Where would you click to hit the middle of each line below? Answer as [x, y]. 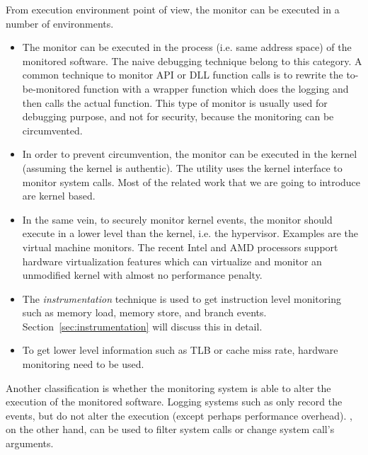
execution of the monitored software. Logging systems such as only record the [174, 402]
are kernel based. [59, 196]
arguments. [30, 443]
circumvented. [52, 130]
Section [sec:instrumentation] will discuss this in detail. [142, 326]
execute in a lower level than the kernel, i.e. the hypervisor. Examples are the [190, 233]
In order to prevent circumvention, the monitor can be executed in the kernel [190, 154]
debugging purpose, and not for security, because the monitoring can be [178, 116]
